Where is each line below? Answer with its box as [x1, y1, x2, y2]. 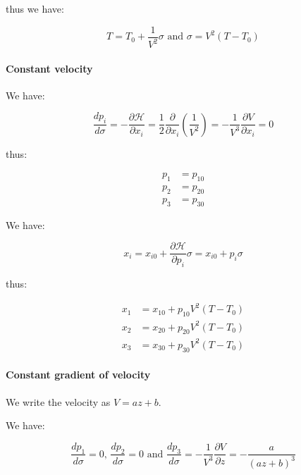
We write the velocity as [6, 394, 111, 409]
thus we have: [6, 1, 64, 16]
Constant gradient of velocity [6, 367, 151, 382]
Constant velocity [6, 61, 93, 75]
